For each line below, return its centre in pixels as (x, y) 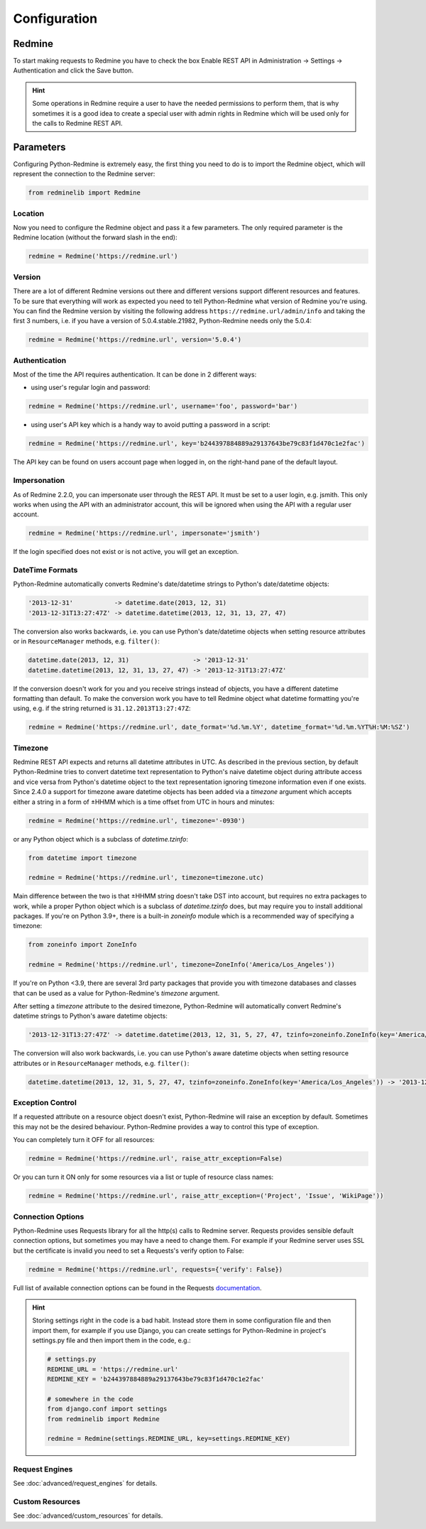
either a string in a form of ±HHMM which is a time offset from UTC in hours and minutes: (144, 802)
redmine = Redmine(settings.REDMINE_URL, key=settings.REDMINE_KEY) (169, 1439)
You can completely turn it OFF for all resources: (84, 1140)
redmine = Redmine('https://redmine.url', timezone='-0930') (137, 821)
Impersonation (39, 481)
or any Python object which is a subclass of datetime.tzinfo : (100, 839)
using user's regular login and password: (91, 388)
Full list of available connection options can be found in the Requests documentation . (137, 1288)
